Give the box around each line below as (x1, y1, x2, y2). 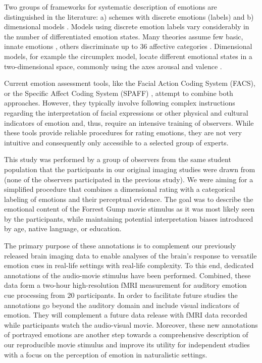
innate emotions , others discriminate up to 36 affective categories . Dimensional (4, 41, 252, 51)
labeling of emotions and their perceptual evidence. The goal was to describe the (4, 193, 253, 204)
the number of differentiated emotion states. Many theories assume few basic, (4, 31, 243, 41)
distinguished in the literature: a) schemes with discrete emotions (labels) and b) (4, 11, 254, 22)
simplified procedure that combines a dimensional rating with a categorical (4, 184, 235, 194)
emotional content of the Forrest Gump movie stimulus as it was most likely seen (4, 203, 255, 214)
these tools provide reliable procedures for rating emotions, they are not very (4, 127, 242, 138)
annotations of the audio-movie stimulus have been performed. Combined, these (4, 270, 251, 280)
